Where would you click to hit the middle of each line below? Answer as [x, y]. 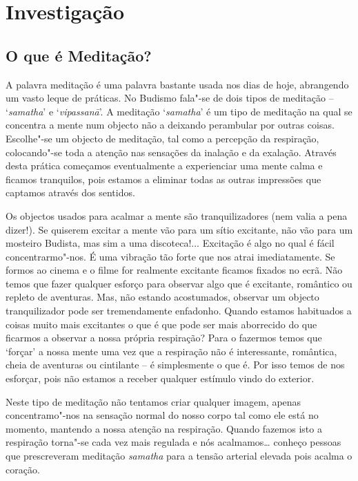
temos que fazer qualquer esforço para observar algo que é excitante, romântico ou [179, 283]
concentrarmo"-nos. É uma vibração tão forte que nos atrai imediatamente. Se [170, 256]
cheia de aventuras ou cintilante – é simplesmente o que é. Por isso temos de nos [175, 365]
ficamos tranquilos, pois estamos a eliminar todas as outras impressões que [163, 179]
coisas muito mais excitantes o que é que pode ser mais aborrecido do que [161, 324]
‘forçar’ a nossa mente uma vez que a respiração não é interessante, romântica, [171, 351]
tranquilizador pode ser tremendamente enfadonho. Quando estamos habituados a [179, 311]
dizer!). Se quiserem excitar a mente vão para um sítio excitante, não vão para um [179, 229]
